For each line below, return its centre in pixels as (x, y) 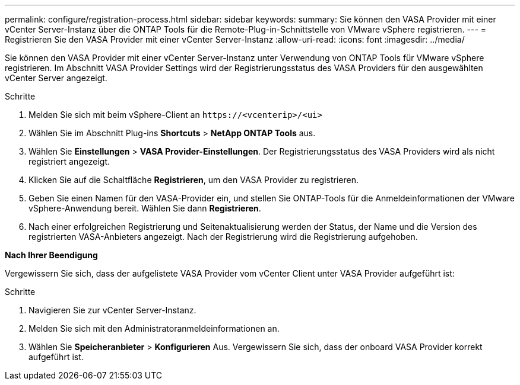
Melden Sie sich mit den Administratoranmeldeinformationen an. (154, 328)
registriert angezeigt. (69, 161)
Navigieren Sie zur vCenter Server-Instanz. (112, 310)
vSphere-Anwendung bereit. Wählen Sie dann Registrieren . (145, 208)
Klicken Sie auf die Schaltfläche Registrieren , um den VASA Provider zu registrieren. (194, 180)
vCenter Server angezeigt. (56, 78)
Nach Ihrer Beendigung (51, 255)
